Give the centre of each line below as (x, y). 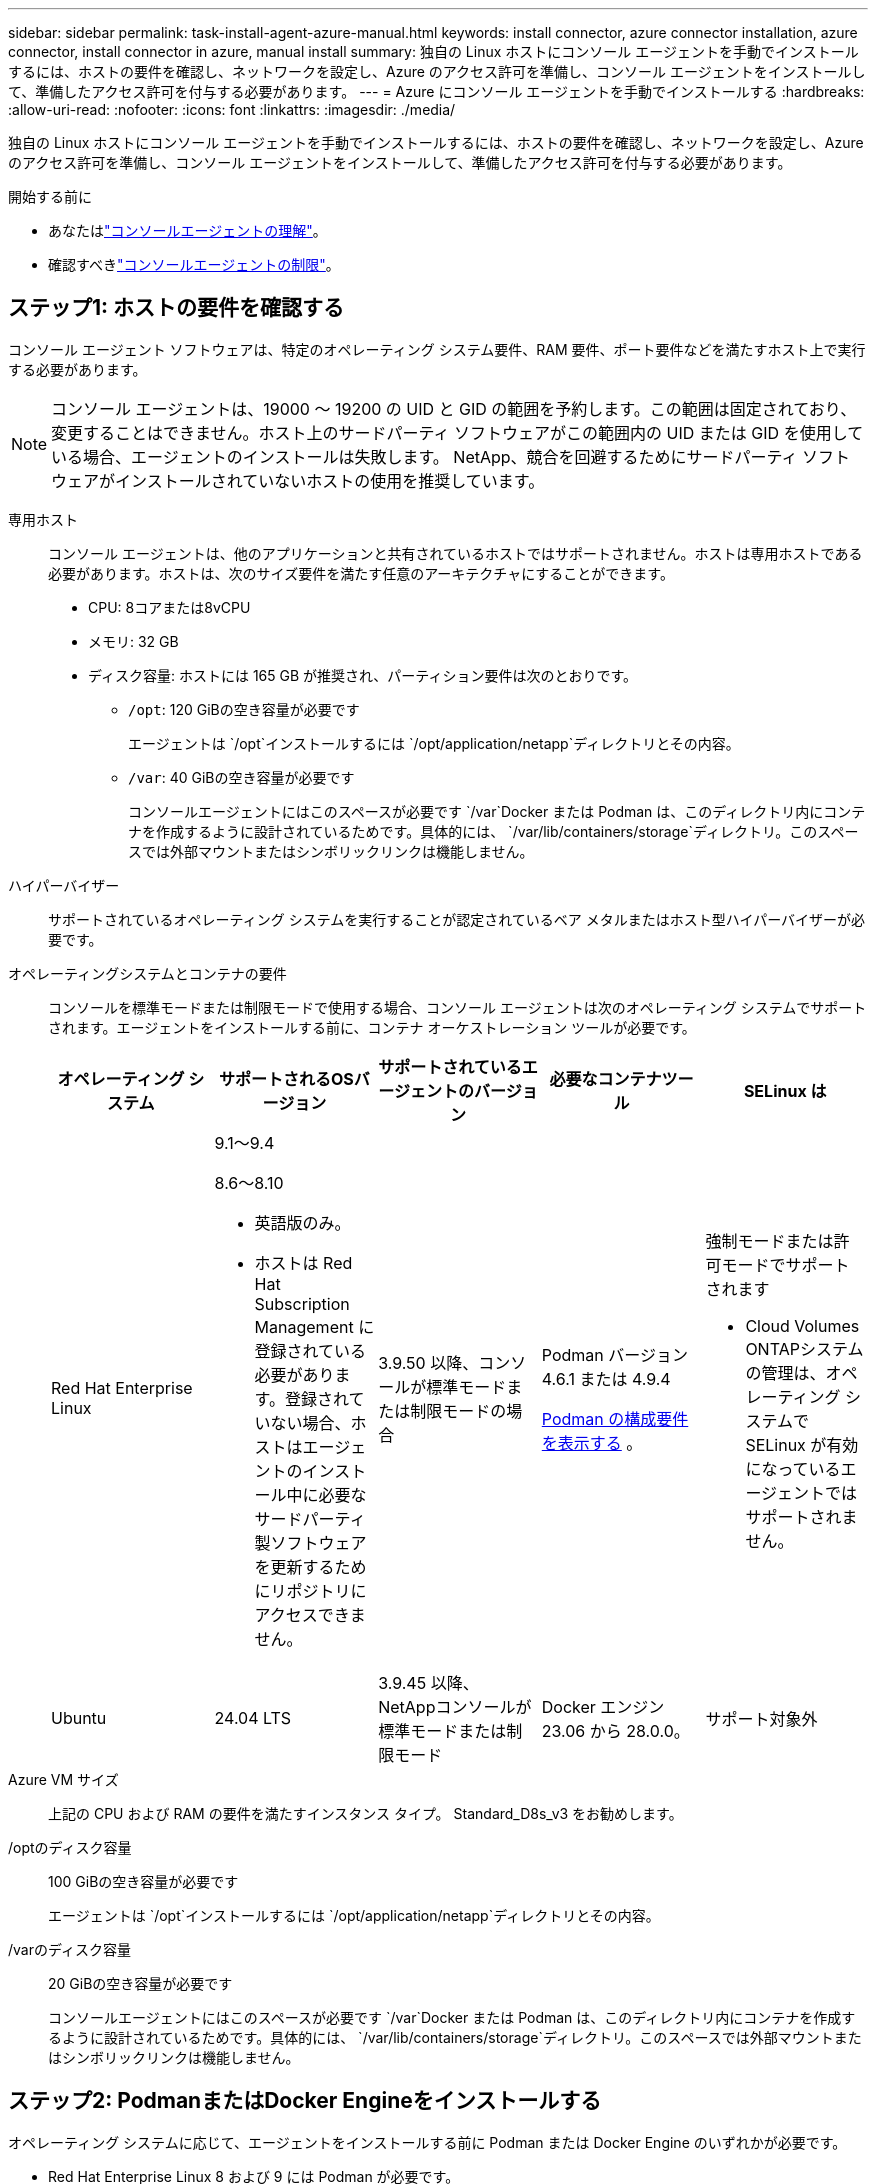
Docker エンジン (603, 1706)
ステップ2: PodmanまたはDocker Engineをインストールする (305, 2101)
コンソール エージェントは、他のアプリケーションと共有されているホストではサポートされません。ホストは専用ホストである (455, 553)
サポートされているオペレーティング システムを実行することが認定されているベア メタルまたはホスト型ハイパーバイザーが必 (457, 919)
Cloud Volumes (802, 1325)
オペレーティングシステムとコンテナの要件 (147, 973)
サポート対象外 (761, 1718)
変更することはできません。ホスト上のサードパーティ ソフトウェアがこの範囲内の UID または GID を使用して (457, 432)
